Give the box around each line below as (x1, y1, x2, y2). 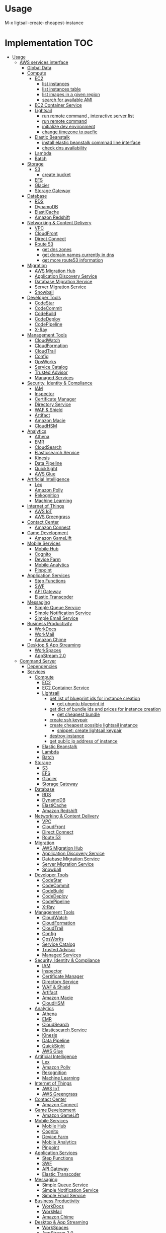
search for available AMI (42, 97, 93, 103)
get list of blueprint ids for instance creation (49, 695, 140, 701)
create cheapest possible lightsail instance (49, 722, 138, 728)
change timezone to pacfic (42, 129, 98, 135)
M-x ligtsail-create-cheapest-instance (5, 20, 84, 26)
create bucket (42, 172, 71, 178)
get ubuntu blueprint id (57, 700, 105, 707)
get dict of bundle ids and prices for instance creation (49, 706, 161, 712)
